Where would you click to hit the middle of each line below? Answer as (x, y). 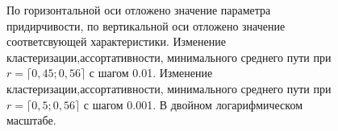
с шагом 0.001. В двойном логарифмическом (193, 104)
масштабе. (31, 120)
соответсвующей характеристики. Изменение (116, 41)
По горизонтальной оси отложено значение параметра (139, 10)
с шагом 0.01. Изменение (151, 73)
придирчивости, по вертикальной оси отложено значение (146, 25)
